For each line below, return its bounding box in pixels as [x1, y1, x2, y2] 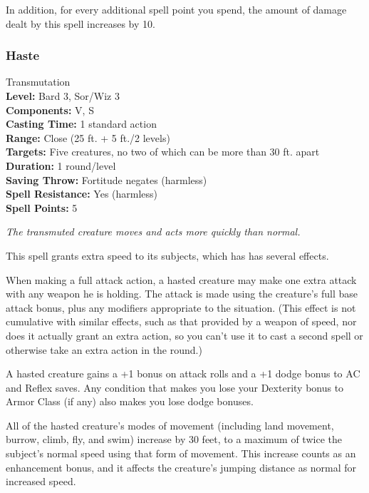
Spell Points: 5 [6, 200, 78, 215]
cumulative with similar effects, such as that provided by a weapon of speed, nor [6, 314, 357, 329]
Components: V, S [6, 102, 94, 117]
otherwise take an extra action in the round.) [6, 342, 202, 357]
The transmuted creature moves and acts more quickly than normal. [6, 224, 301, 239]
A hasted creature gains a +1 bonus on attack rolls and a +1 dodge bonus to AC [6, 366, 360, 381]
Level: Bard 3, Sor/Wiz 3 [6, 88, 120, 103]
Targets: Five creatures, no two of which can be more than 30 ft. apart [6, 144, 320, 159]
